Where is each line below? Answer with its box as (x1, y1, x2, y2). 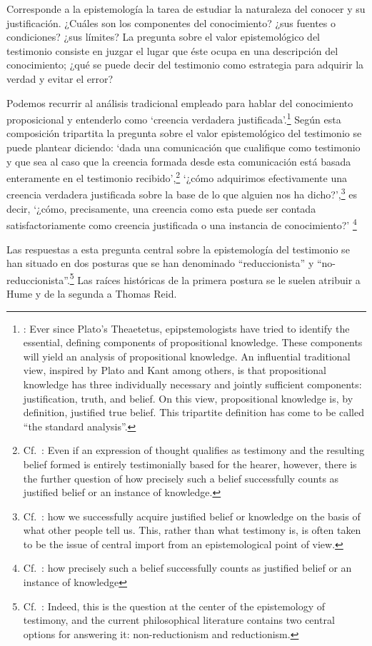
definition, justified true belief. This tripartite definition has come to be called (23, 405, 364, 420)
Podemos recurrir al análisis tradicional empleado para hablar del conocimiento (6, 95, 353, 110)
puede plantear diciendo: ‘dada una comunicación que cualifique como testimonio (6, 140, 361, 154)
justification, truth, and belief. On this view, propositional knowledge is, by (23, 390, 353, 405)
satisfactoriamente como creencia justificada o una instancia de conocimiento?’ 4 (6, 216, 357, 232)
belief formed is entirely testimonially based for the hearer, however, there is (23, 456, 357, 471)
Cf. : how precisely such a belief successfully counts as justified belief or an (23, 560, 352, 575)
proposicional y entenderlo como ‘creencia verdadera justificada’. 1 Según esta (6, 110, 341, 126)
